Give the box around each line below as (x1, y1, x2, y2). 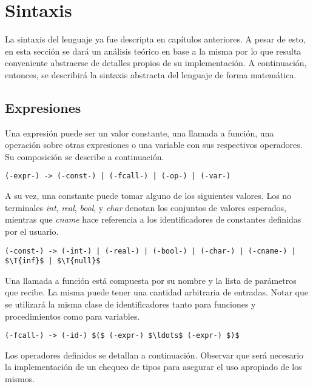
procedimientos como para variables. (5, 309, 140, 322)
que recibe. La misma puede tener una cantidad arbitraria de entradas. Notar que (5, 286, 308, 298)
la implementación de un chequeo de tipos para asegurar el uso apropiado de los (5, 360, 302, 373)
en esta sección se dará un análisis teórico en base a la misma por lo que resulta (5, 44, 301, 57)
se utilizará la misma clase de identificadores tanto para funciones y (5, 298, 256, 311)
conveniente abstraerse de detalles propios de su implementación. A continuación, (5, 56, 307, 69)
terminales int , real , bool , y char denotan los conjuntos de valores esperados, (5, 201, 286, 214)
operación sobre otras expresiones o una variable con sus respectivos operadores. (5, 138, 303, 151)
